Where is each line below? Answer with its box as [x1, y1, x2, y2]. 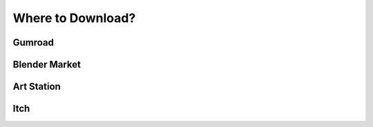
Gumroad [12, 37, 55, 48]
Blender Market [12, 59, 81, 70]
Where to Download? [12, 10, 136, 26]
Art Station [12, 81, 61, 92]
